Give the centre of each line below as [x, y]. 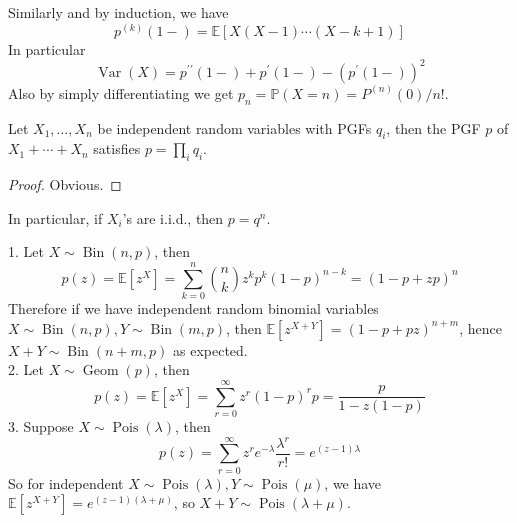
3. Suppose [41, 425]
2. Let [26, 369]
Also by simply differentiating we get [121, 92]
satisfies [117, 148]
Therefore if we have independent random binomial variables [193, 308]
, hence [480, 327]
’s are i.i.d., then [173, 217]
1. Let [26, 251]
